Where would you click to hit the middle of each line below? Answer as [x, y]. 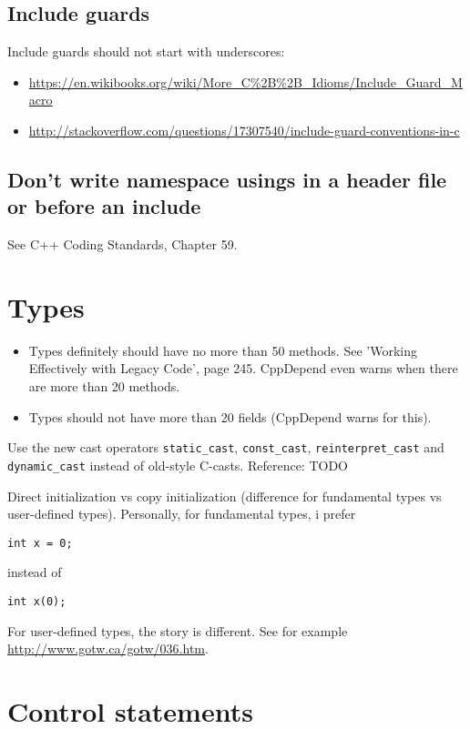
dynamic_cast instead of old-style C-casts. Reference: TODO [178, 465]
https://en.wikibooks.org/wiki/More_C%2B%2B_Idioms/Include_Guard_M [245, 81]
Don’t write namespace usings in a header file [227, 179]
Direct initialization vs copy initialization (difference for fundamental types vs [225, 496]
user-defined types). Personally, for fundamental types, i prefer [182, 514]
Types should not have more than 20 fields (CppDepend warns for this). [230, 416]
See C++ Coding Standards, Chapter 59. [123, 244]
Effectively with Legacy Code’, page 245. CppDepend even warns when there [243, 368]
